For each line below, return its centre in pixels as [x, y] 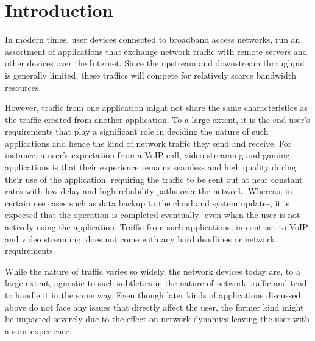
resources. [23, 87]
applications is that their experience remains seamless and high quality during [150, 167]
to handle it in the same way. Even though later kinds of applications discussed [153, 295]
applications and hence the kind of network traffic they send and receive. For [148, 143]
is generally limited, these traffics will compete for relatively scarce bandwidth [151, 75]
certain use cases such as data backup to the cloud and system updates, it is [147, 202]
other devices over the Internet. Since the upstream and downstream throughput [155, 63]
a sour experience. [38, 330]
